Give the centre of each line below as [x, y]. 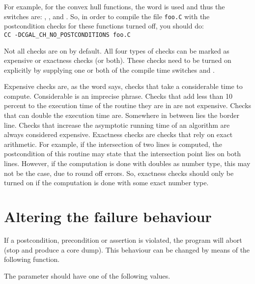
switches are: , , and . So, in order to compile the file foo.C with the [107, 16]
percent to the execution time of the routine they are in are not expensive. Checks [128, 105]
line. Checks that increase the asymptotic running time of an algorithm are [117, 125]
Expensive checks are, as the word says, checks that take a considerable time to [123, 86]
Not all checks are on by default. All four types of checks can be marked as [117, 50]
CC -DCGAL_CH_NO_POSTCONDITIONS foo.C [67, 35]
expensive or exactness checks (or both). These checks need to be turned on [118, 60]
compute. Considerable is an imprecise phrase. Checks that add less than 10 [118, 96]
